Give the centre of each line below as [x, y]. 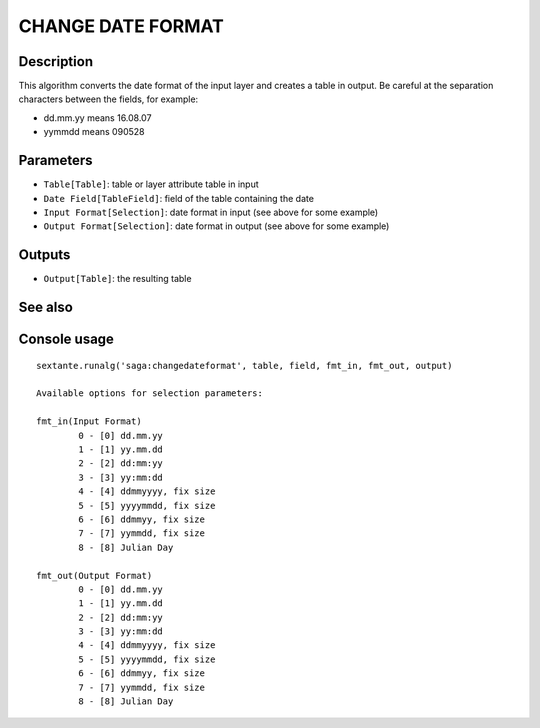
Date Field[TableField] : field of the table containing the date [179, 198]
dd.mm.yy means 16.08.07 [97, 117]
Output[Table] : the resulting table [117, 279]
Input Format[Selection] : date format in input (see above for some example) [211, 212]
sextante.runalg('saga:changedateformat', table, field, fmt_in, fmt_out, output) [244, 365]
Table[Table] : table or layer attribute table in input [151, 184]
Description [56, 61]
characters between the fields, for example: [108, 99]
